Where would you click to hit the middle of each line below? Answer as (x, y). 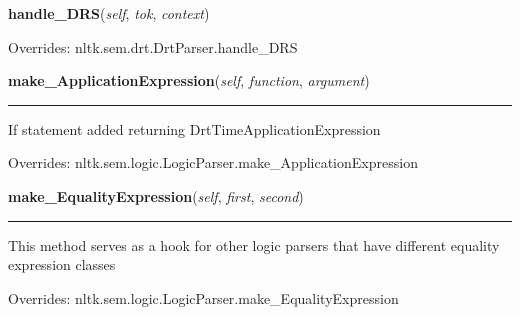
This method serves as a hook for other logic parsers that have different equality (254, 244)
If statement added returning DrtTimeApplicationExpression (194, 128)
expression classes (62, 264)
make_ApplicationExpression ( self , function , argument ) (189, 80)
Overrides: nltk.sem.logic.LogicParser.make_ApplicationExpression (213, 162)
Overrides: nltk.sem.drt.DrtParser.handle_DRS (153, 46)
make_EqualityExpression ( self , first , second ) (156, 195)
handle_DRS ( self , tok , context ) (109, 13)
